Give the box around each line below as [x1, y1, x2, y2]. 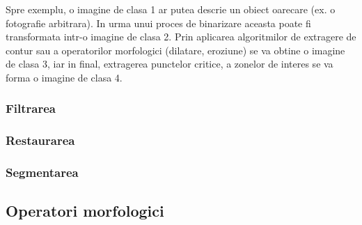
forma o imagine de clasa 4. [6, 70, 123, 84]
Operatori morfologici [6, 200, 164, 222]
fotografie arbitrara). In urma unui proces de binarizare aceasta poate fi [6, 15, 311, 30]
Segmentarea [6, 164, 79, 181]
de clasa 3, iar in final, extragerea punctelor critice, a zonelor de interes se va [6, 56, 333, 71]
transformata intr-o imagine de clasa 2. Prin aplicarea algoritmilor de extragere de [6, 29, 356, 44]
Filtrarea [6, 100, 56, 117]
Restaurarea [6, 132, 75, 149]
